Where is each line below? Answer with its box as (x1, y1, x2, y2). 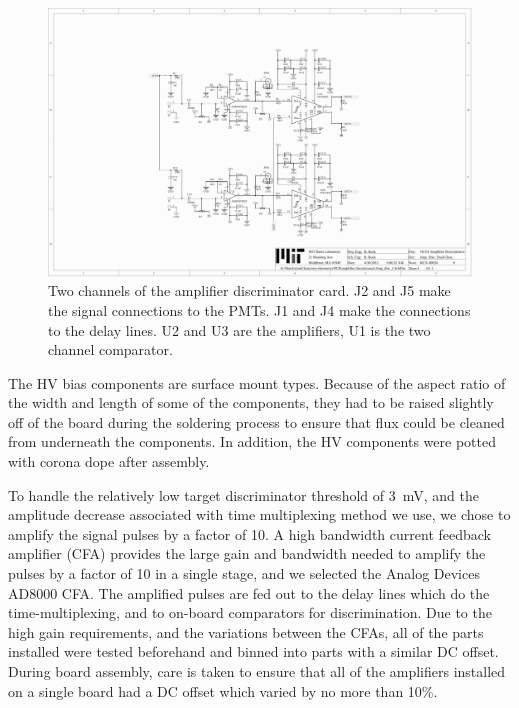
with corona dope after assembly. (8, 451, 210, 472)
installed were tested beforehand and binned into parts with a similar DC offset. (8, 641, 499, 662)
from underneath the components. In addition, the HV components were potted (8, 431, 496, 452)
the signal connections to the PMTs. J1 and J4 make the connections (48, 299, 471, 320)
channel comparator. (48, 339, 173, 360)
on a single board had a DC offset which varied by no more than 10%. (8, 680, 438, 701)
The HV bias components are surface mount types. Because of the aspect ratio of (8, 372, 506, 393)
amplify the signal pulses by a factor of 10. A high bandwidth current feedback (8, 523, 491, 544)
